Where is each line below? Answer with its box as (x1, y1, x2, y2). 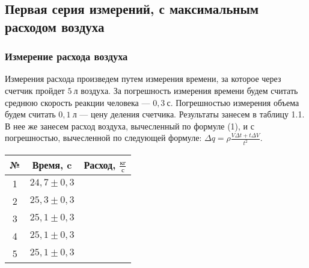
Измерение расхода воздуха (5, 49, 128, 64)
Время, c (32, 158, 72, 172)
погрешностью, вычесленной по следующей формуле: (5, 131, 202, 144)
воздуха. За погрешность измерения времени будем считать (81, 84, 298, 96)
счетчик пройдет (5, 84, 65, 96)
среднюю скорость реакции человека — (5, 96, 150, 108)
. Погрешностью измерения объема (170, 96, 299, 108)
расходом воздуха (5, 17, 105, 36)
